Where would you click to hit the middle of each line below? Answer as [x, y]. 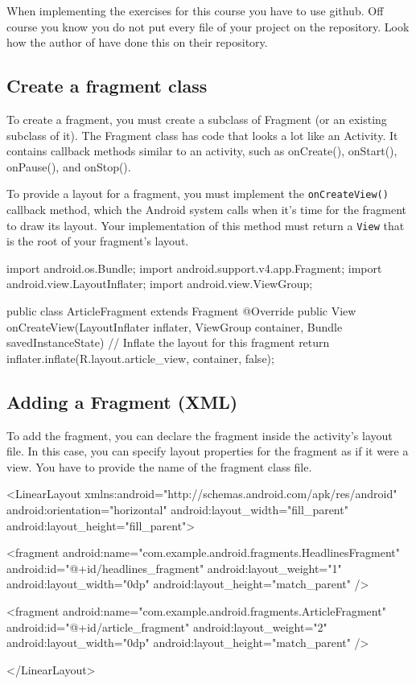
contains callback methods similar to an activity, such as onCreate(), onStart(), [202, 151]
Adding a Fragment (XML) [122, 401]
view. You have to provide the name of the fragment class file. [159, 466]
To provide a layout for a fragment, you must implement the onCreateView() [198, 194]
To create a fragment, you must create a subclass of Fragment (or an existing [197, 119]
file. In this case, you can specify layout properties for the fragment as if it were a [208, 451]
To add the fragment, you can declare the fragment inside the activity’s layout [200, 435]
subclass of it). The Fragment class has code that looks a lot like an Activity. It [202, 135]
